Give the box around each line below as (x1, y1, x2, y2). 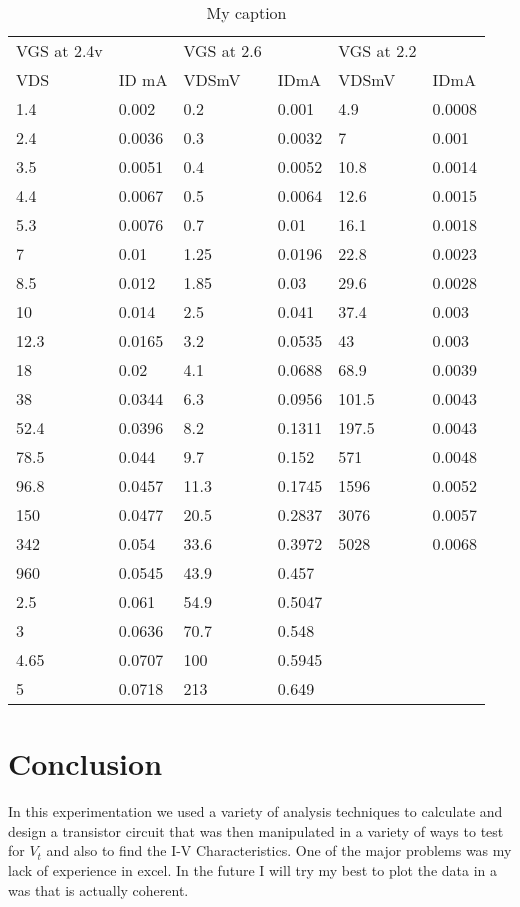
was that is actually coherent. (8, 879, 189, 900)
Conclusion (8, 743, 163, 784)
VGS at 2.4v (16, 39, 103, 62)
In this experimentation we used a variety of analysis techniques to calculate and (8, 801, 503, 822)
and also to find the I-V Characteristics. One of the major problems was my (46, 840, 512, 861)
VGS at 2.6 (183, 39, 262, 62)
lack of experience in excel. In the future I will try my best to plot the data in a (8, 859, 498, 880)
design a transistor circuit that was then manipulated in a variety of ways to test (8, 820, 504, 841)
